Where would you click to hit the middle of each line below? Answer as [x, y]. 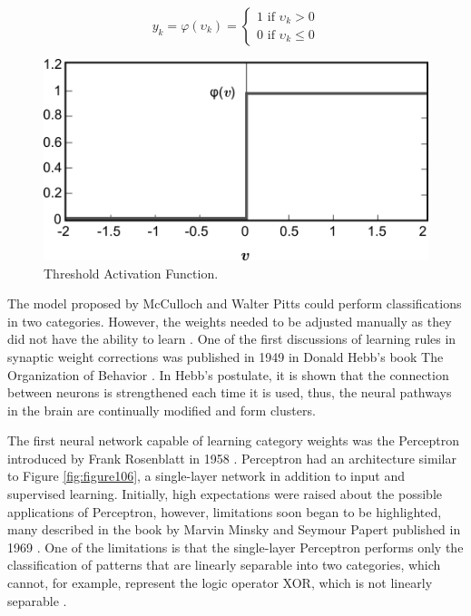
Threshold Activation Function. [131, 273]
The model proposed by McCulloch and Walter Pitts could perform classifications [235, 303]
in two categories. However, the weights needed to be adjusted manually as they [230, 321]
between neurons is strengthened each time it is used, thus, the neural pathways [230, 392]
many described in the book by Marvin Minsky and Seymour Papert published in [234, 529]
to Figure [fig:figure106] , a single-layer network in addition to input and [206, 476]
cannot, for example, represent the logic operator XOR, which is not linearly [220, 583]
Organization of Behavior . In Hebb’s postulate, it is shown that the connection [228, 374]
